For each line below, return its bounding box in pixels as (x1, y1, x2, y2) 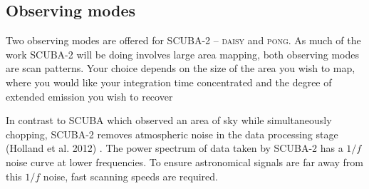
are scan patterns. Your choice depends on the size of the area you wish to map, (6, 61, 355, 76)
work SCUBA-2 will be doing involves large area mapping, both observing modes (6, 46, 360, 61)
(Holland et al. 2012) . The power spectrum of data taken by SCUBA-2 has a (6, 141, 343, 155)
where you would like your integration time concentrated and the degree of (6, 74, 332, 89)
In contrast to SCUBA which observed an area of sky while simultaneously (6, 113, 332, 128)
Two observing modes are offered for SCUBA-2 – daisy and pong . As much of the (6, 33, 361, 48)
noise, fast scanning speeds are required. (43, 168, 218, 183)
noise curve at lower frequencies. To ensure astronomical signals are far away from (6, 154, 363, 169)
